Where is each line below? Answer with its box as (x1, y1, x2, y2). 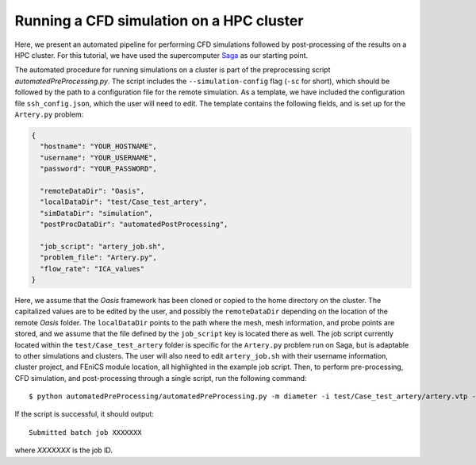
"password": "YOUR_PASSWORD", (40, 164, 158, 174)
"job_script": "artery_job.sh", (40, 242, 166, 251)
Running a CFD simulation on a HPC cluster (14, 12, 304, 29)
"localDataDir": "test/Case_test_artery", (40, 198, 208, 206)
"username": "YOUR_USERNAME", (40, 153, 158, 162)
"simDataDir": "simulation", (40, 209, 154, 217)
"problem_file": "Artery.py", (40, 253, 158, 262)
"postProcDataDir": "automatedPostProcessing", (40, 220, 228, 229)
